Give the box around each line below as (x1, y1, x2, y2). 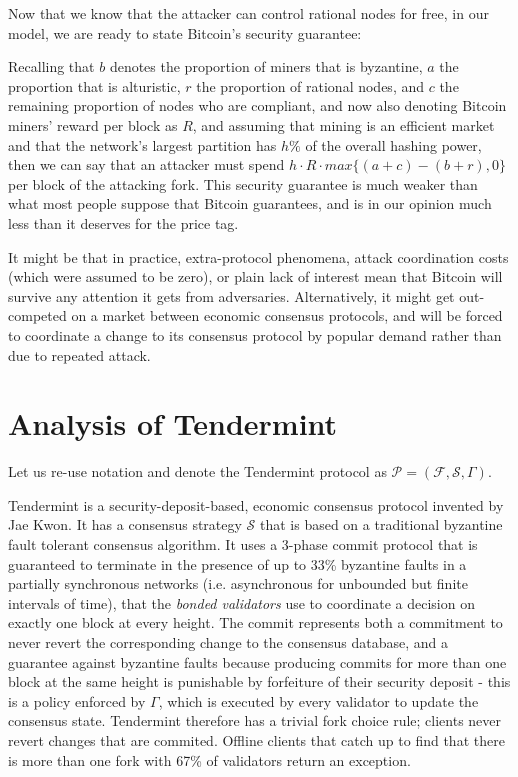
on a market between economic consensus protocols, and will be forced (71, 305, 503, 326)
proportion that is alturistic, (8, 75, 181, 96)
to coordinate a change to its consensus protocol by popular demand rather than (8, 324, 502, 345)
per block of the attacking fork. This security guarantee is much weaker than (8, 173, 478, 194)
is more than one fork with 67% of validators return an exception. (8, 749, 411, 770)
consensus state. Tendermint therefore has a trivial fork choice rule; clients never (8, 710, 502, 731)
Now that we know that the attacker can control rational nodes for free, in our (8, 3, 489, 23)
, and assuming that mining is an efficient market (192, 114, 495, 135)
